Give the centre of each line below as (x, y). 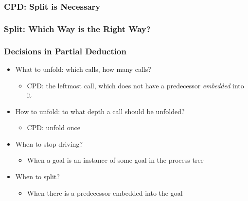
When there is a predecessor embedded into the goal (105, 193)
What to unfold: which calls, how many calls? (83, 69)
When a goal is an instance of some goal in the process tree (115, 160)
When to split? (37, 176)
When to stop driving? (49, 143)
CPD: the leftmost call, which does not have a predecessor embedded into (135, 85)
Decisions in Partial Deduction (65, 51)
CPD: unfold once (53, 127)
